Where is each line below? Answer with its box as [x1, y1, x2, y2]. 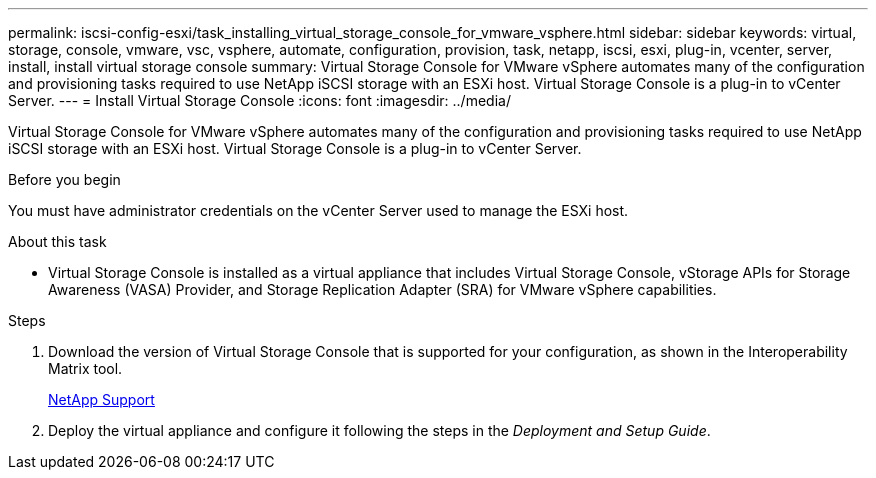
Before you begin [8, 171, 121, 188]
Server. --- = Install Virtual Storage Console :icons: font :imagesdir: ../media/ [8, 92, 511, 109]
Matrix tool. [48, 360, 123, 377]
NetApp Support [48, 391, 155, 408]
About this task [8, 233, 107, 250]
